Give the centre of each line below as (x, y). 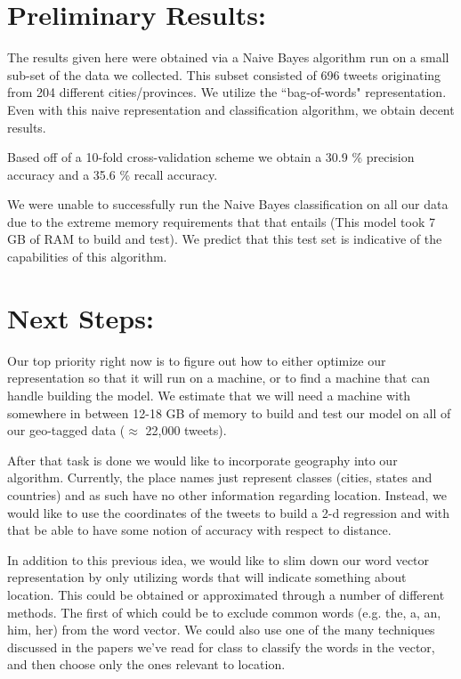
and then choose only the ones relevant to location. (146, 664)
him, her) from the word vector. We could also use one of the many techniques (221, 630)
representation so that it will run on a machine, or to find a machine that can (219, 378)
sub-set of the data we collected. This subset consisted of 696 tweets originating (224, 74)
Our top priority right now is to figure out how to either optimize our (197, 360)
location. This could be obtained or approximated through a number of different (226, 594)
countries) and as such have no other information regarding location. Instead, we (227, 494)
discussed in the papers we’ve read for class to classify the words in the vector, (221, 647)
